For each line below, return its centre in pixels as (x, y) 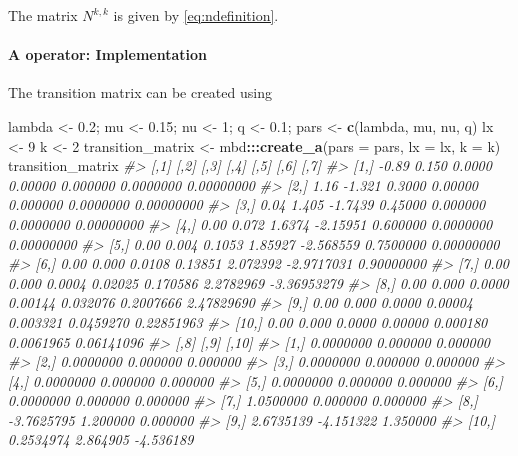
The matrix (43, 15)
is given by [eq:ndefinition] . (196, 15)
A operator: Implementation (107, 54)
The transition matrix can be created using (140, 92)
